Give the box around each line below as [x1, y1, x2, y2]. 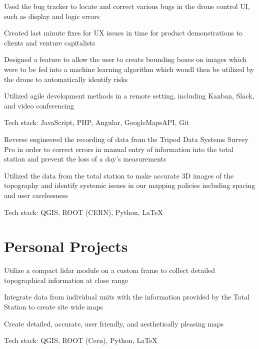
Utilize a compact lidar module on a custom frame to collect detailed [4, 265, 215, 275]
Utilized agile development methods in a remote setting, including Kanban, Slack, [4, 90, 254, 101]
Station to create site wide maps [4, 301, 103, 311]
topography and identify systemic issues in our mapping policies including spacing [4, 180, 255, 190]
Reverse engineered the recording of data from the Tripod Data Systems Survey [4, 133, 248, 144]
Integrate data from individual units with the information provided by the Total [4, 291, 250, 302]
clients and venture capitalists [4, 37, 95, 47]
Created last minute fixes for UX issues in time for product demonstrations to [4, 27, 243, 38]
